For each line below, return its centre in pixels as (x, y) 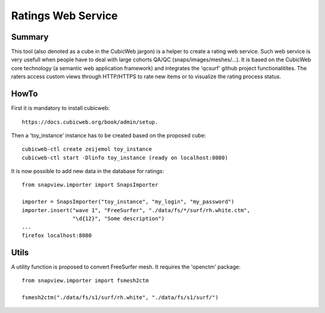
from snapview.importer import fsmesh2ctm (85, 281)
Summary (30, 37)
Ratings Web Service (64, 16)
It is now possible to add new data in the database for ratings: (88, 171)
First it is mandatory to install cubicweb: (60, 108)
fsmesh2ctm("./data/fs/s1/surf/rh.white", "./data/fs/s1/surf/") (120, 297)
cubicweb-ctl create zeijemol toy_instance (87, 149)
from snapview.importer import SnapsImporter (90, 185)
